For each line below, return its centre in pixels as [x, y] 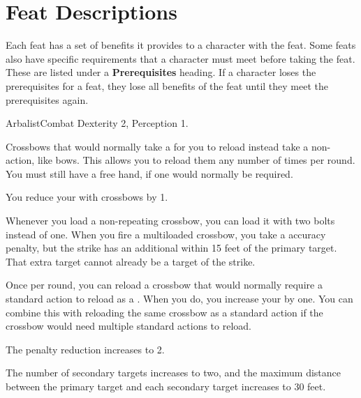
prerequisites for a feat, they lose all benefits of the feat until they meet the [167, 85]
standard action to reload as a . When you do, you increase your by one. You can [179, 299]
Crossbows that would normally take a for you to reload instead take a [157, 146]
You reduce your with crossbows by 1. [87, 197]
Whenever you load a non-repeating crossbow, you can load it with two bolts [170, 221]
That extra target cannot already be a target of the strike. [131, 261]
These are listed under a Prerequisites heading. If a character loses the [161, 72]
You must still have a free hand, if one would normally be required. [149, 173]
